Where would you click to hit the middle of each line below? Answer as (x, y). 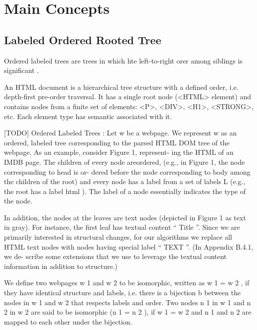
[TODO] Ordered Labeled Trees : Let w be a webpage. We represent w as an (120, 133)
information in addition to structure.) (61, 266)
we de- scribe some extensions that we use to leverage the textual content (115, 256)
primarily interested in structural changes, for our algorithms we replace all (118, 237)
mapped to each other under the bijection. (68, 321)
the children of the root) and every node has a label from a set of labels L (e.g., (125, 181)
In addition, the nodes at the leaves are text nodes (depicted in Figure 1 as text (125, 217)
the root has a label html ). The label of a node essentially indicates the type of (125, 191)
